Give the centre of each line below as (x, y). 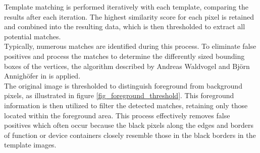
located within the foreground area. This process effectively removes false (117, 115)
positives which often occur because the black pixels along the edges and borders (129, 125)
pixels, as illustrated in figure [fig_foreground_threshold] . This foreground (119, 95)
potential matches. (33, 36)
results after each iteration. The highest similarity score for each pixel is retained (129, 16)
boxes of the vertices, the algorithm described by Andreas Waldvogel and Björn (127, 66)
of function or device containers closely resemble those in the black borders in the (130, 135)
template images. (30, 145)
